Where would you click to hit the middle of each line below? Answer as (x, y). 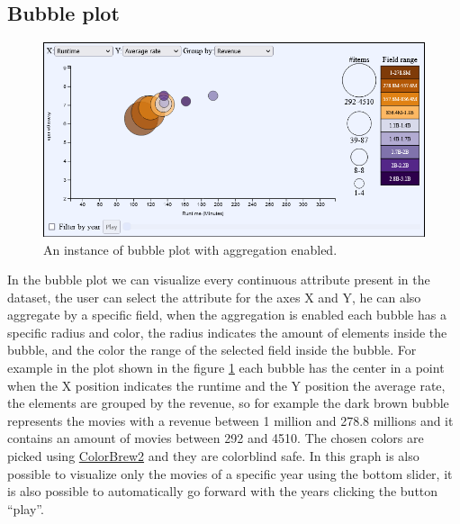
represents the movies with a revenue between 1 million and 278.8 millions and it (230, 420)
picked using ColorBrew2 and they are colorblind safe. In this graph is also (213, 456)
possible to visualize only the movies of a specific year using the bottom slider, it (230, 473)
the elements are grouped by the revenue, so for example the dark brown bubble (228, 403)
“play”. (26, 508)
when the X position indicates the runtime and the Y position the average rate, (226, 385)
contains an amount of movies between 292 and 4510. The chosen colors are (216, 438)
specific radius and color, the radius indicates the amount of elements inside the (227, 332)
